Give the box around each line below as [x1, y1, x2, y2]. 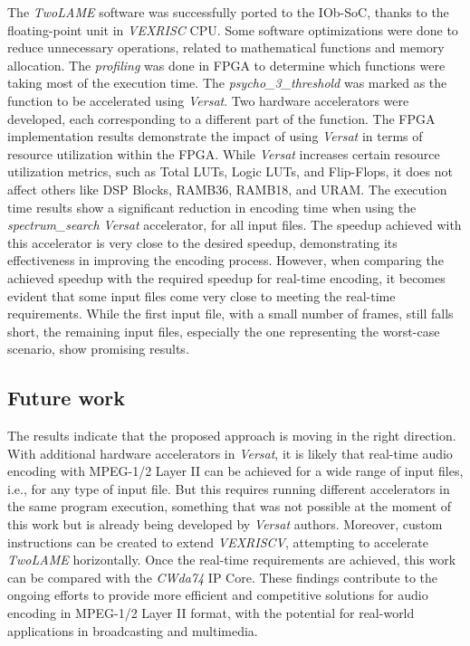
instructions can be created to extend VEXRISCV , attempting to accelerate [7, 532, 428, 551]
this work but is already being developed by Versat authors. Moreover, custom [7, 515, 443, 534]
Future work [7, 384, 126, 412]
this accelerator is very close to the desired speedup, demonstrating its [7, 233, 398, 252]
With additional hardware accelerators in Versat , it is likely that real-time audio [7, 443, 453, 462]
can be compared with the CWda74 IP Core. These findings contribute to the [7, 567, 438, 586]
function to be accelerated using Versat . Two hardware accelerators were [7, 90, 409, 109]
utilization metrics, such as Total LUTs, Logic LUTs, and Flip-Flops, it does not [7, 162, 453, 181]
